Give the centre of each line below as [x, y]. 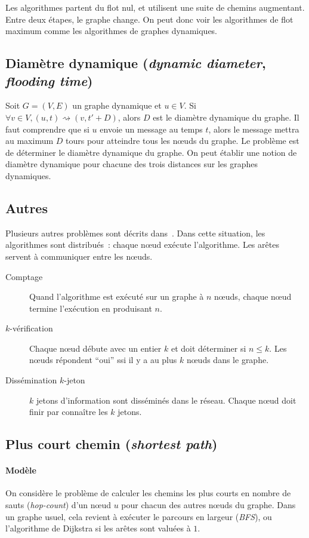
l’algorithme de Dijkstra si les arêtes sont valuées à [98, 528]
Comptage [24, 276]
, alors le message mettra [254, 129]
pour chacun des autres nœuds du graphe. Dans [208, 505]
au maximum [30, 141]
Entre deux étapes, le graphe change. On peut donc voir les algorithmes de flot [149, 19]
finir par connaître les [69, 412]
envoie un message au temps [151, 129]
